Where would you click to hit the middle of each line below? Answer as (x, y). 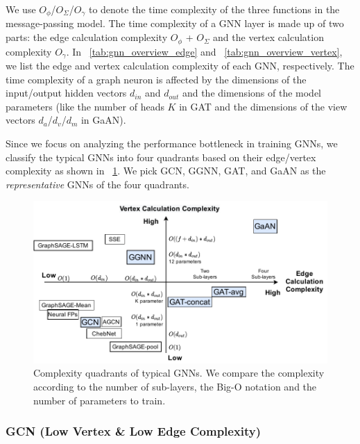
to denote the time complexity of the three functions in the (214, 9)
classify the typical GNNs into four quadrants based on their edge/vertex (161, 157)
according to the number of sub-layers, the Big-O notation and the (175, 387)
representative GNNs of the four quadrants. (97, 184)
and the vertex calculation (268, 37)
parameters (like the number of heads (85, 106)
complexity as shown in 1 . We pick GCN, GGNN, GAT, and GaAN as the (166, 171)
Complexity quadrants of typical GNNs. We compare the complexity (179, 373)
